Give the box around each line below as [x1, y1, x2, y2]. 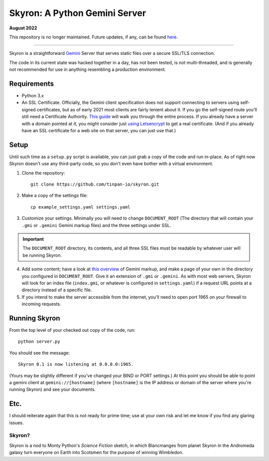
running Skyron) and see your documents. [9, 387, 96, 393]
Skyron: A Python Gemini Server [9, 7, 146, 18]
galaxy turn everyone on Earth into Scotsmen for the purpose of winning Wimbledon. [9, 450, 184, 456]
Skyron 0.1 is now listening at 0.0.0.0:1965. [18, 362, 134, 367]
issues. [9, 420, 24, 426]
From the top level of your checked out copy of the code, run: [9, 327, 135, 333]
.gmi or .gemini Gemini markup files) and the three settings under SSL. [21, 222, 171, 228]
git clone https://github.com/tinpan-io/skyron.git [30, 182, 159, 187]
